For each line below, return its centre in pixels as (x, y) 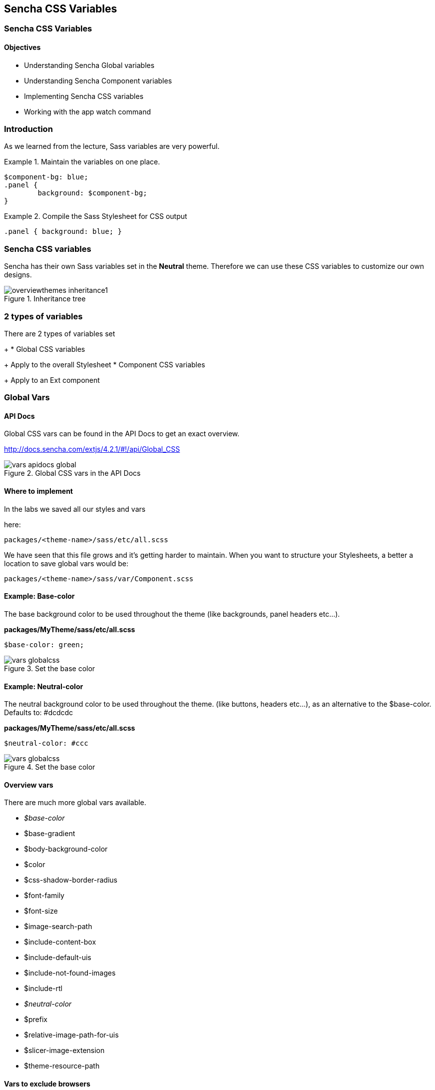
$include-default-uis (58, 958)
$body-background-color (66, 849)
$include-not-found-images (70, 973)
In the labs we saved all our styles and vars (75, 509)
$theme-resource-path (62, 1066)
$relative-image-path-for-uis (71, 1035)
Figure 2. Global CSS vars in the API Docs (72, 473)
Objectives (22, 47)
